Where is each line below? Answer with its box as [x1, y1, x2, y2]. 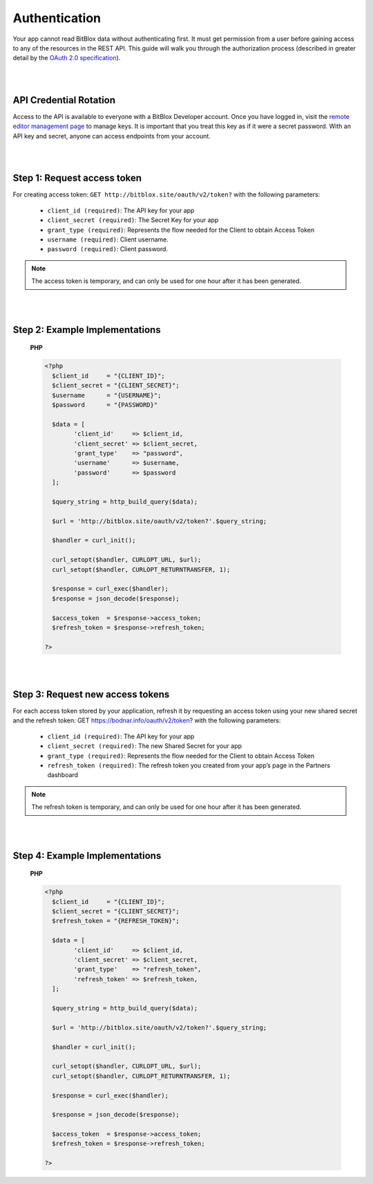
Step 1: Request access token [12, 172, 142, 184]
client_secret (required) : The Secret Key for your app [47, 216, 219, 224]
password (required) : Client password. [47, 245, 169, 253]
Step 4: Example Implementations [12, 850, 162, 862]
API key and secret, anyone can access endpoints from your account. [12, 131, 211, 140]
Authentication [12, 10, 102, 26]
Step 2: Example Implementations [12, 324, 162, 336]
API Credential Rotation [12, 94, 116, 106]
